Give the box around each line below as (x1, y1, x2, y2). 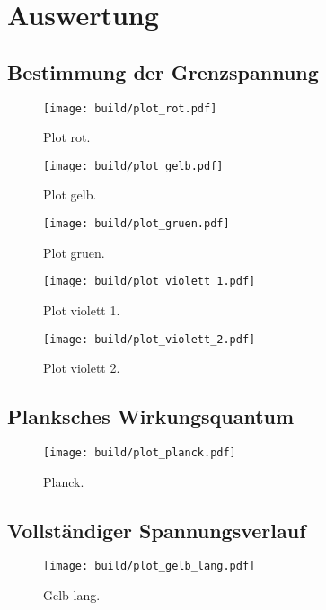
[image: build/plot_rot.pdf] (43, 102, 217, 115)
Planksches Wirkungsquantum (7, 402, 295, 430)
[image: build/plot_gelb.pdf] (43, 159, 224, 172)
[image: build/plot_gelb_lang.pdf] (43, 560, 256, 573)
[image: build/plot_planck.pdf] (43, 446, 236, 460)
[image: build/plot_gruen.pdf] (43, 217, 230, 231)
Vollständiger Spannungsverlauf (7, 516, 306, 544)
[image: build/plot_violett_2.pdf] (43, 332, 256, 346)
